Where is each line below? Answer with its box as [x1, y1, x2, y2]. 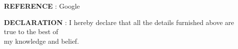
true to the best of [4, 26, 59, 37]
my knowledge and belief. [4, 36, 79, 46]
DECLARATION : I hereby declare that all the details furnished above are [4, 17, 234, 27]
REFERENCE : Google [4, 1, 80, 11]
